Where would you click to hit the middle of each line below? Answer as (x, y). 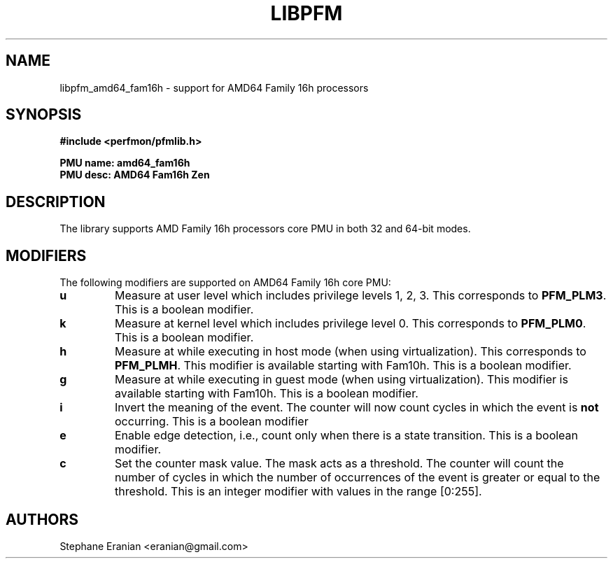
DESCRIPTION (56, 202)
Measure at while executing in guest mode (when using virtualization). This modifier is (341, 380)
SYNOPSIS (44, 115)
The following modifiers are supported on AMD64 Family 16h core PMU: (225, 283)
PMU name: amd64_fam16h (125, 163)
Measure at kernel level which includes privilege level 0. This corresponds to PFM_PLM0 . (351, 324)
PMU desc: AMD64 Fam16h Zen (135, 175)
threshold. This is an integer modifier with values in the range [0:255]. (298, 492)
